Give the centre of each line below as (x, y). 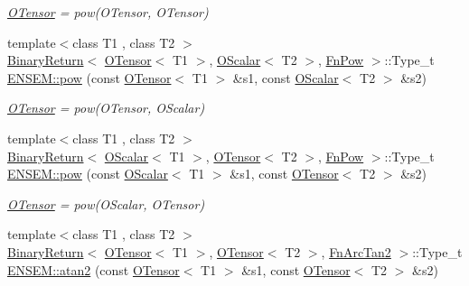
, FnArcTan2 (356, 251)
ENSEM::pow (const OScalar (88, 174)
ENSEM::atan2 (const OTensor (94, 269)
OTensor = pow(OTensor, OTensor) (108, 12)
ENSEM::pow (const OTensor (89, 77)
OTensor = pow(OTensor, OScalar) (106, 108)
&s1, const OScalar (286, 77)
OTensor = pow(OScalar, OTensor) (106, 203)
